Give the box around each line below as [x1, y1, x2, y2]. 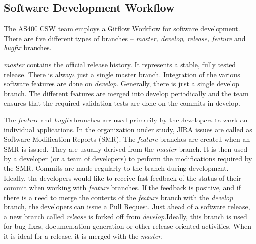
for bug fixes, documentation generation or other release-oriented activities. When [4, 221, 251, 231]
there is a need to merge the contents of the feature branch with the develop [4, 192, 233, 202]
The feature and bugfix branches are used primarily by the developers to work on [4, 114, 248, 124]
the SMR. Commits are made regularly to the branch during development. [4, 163, 229, 173]
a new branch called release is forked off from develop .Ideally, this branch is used [4, 211, 247, 221]
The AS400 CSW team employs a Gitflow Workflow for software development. [4, 23, 240, 34]
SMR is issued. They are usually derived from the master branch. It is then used [4, 143, 248, 154]
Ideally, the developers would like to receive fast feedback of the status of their [4, 172, 241, 183]
